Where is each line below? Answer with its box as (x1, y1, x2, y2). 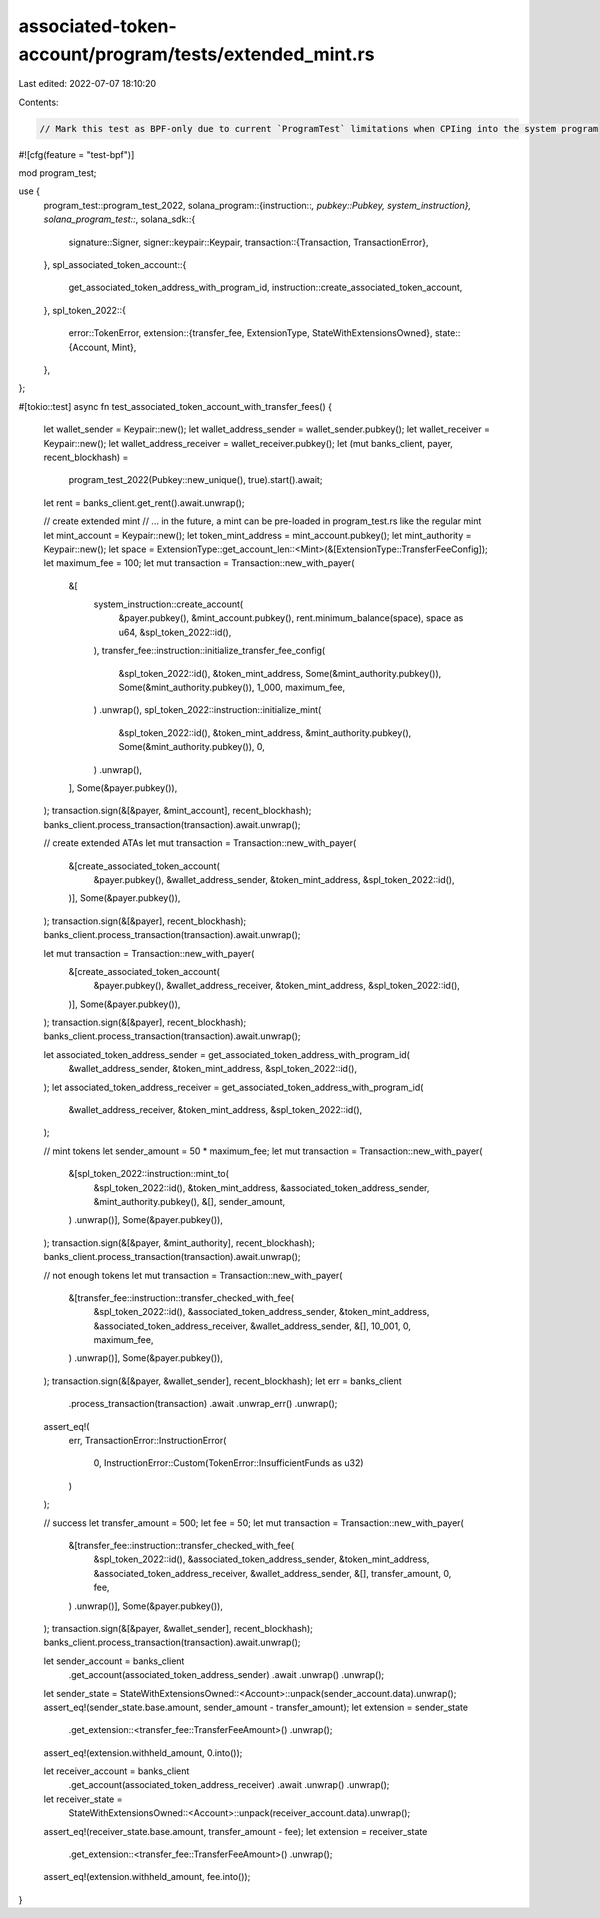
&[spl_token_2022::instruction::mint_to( (68, 1168, 230, 1180)
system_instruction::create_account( (93, 598, 244, 610)
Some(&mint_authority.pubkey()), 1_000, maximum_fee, (118, 681, 346, 694)
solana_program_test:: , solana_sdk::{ (43, 213, 196, 225)
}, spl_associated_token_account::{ (43, 259, 187, 271)
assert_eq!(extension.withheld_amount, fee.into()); (43, 1871, 251, 1883)
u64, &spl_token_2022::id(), (118, 626, 232, 638)
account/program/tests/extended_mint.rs (18, 43, 375, 65)
